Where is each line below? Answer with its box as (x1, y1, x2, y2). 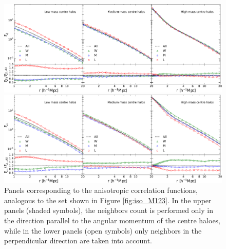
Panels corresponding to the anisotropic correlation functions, (4, 185, 198, 195)
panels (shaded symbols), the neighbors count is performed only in (4, 205, 213, 216)
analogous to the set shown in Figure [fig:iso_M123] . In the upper (4, 194, 212, 205)
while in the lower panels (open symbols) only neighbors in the (4, 225, 202, 236)
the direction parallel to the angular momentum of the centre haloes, (4, 215, 221, 225)
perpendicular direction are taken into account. (4, 235, 152, 246)
